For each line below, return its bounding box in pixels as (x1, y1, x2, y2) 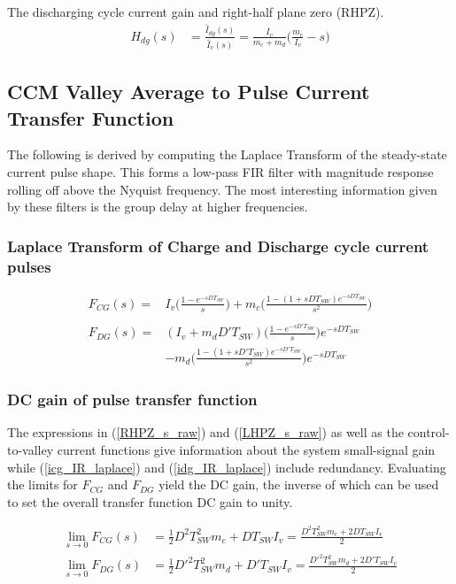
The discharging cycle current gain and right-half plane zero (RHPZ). (7, 3, 384, 20)
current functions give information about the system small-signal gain (57, 440, 436, 458)
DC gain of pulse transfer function (7, 388, 258, 411)
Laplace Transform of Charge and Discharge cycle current (7, 234, 429, 257)
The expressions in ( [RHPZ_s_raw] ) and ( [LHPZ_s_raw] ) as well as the (7, 423, 404, 442)
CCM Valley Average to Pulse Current (7, 78, 370, 105)
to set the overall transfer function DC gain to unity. (7, 492, 293, 511)
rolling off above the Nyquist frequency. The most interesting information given (7, 180, 437, 198)
